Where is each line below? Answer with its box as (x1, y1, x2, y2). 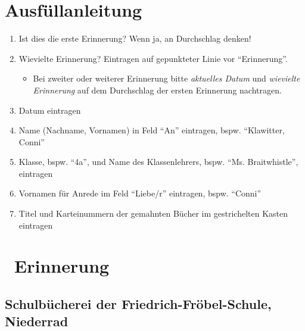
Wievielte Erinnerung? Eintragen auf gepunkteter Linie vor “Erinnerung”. (18, 52, 288, 64)
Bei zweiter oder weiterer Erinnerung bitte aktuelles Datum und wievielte (33, 72, 300, 85)
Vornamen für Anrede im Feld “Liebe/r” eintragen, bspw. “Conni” (18, 187, 262, 199)
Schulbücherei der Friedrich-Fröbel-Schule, (5, 295, 272, 313)
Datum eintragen (18, 104, 81, 116)
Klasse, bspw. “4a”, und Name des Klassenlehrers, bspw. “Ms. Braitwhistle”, (18, 155, 298, 168)
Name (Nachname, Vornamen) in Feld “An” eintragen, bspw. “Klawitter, (18, 124, 285, 136)
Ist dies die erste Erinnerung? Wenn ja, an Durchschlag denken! (18, 32, 251, 45)
